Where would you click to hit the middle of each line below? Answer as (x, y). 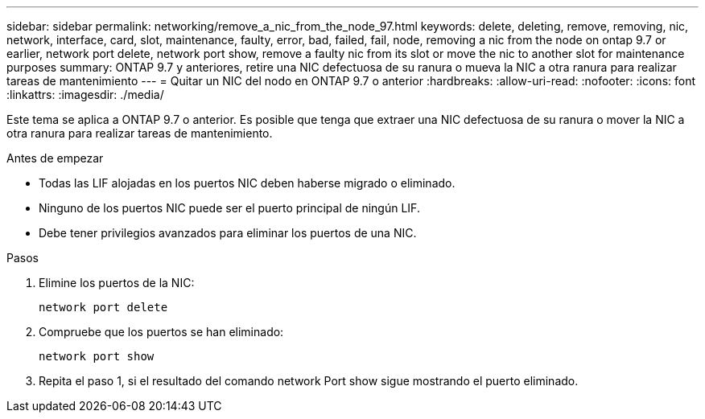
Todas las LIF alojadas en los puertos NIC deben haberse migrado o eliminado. (247, 183)
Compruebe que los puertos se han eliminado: (161, 332)
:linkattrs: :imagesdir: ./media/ (85, 94)
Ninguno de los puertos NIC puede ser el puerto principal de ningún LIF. (229, 208)
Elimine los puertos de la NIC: (117, 283)
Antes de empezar (55, 158)
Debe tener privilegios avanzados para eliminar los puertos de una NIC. (228, 233)
